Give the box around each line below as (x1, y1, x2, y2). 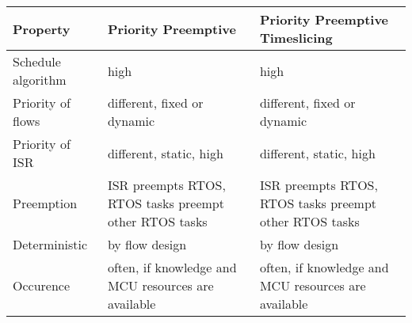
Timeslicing (259, 28, 333, 47)
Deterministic (13, 235, 88, 253)
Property (13, 19, 71, 38)
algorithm (13, 70, 67, 89)
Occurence (13, 276, 71, 294)
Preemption (13, 194, 78, 212)
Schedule (13, 52, 61, 70)
